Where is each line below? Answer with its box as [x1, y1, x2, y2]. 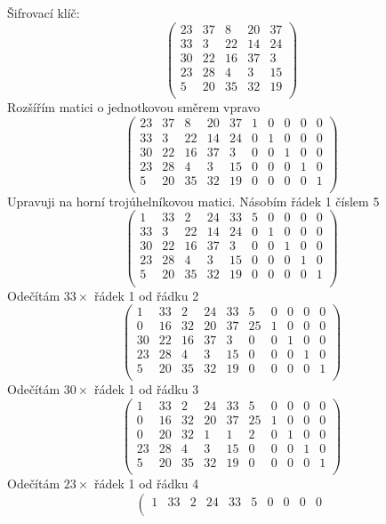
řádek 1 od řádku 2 [94, 286, 199, 304]
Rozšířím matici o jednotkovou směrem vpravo [7, 97, 261, 116]
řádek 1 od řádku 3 [94, 380, 199, 399]
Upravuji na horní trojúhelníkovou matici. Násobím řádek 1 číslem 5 [7, 191, 380, 210]
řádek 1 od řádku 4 [94, 474, 199, 493]
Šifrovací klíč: [7, 4, 80, 21]
